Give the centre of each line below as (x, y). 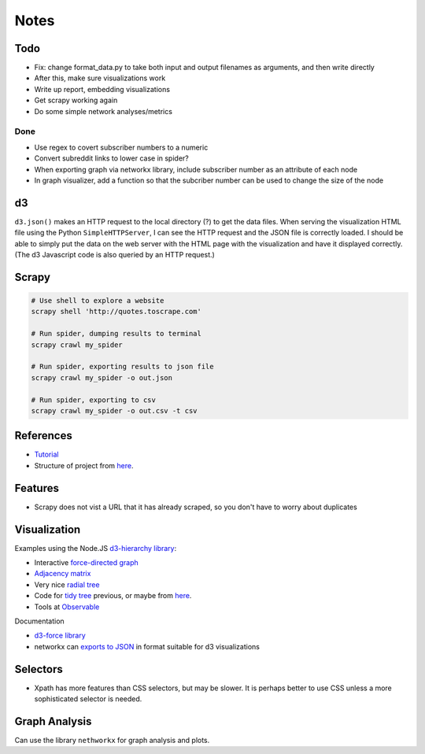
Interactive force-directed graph (87, 563)
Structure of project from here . (84, 465)
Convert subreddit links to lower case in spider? (111, 158)
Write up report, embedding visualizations (102, 89)
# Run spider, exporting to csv (94, 400)
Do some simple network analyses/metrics (103, 111)
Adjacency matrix (63, 574)
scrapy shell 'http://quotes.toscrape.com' (116, 312)
